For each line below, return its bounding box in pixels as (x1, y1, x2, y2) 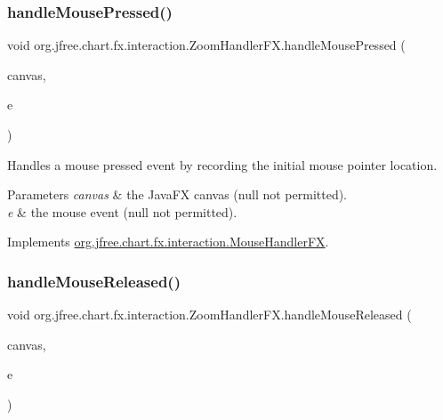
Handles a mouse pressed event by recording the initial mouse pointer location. (7, 155, 438, 174)
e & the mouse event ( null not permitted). (7, 202, 238, 221)
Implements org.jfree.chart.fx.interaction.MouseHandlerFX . (7, 232, 329, 251)
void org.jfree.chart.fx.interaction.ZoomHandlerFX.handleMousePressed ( (7, 36, 406, 54)
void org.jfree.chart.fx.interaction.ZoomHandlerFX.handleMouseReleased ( (7, 305, 412, 324)
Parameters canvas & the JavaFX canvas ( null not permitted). (7, 185, 348, 204)
